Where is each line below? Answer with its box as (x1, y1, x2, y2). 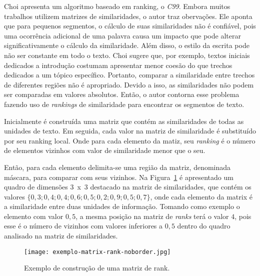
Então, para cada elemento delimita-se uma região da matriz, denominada (4, 161, 231, 172)
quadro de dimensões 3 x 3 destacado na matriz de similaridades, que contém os (4, 181, 251, 192)
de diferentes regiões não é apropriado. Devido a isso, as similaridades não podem (4, 79, 254, 89)
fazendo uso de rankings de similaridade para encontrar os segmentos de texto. (4, 98, 244, 109)
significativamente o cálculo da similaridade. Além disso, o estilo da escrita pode (4, 40, 249, 50)
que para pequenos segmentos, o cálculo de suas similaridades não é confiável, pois (4, 20, 256, 31)
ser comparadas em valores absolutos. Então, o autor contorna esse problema (4, 89, 239, 99)
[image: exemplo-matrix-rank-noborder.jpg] (24, 248, 171, 255)
